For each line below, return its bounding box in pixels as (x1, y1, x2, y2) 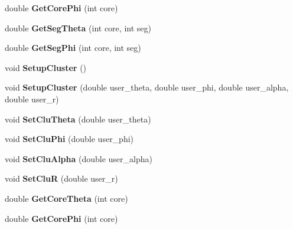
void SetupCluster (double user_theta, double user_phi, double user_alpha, (5, 81, 289, 93)
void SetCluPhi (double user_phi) (5, 133, 134, 145)
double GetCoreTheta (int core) (5, 192, 128, 204)
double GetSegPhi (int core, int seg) (5, 41, 141, 54)
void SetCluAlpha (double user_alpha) (5, 152, 152, 165)
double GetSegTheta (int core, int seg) (5, 21, 151, 34)
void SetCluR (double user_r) (5, 172, 118, 185)
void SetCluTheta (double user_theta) (5, 112, 151, 125)
